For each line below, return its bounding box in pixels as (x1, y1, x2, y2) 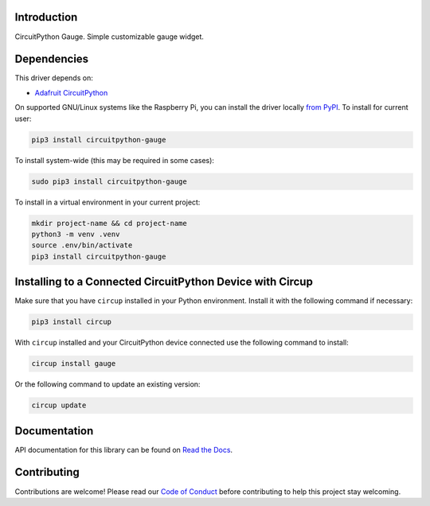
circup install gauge (31, 359, 116, 368)
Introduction (14, 10, 78, 24)
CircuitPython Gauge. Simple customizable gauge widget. (14, 32, 205, 41)
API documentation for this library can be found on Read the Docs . (14, 445, 233, 454)
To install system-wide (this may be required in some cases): (14, 155, 215, 165)
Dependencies (14, 53, 89, 66)
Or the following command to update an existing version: (14, 379, 201, 389)
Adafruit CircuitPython (34, 88, 108, 97)
